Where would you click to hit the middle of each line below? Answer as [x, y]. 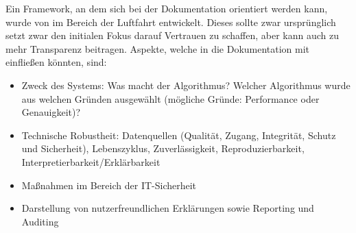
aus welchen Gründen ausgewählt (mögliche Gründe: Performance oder [170, 98]
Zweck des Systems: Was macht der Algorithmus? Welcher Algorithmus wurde [186, 85]
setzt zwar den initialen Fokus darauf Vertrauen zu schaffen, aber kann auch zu [172, 35]
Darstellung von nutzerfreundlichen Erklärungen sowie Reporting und [168, 208]
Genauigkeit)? [51, 112]
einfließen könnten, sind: [56, 62]
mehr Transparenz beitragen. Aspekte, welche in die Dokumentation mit [158, 48]
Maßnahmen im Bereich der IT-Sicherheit [109, 185]
